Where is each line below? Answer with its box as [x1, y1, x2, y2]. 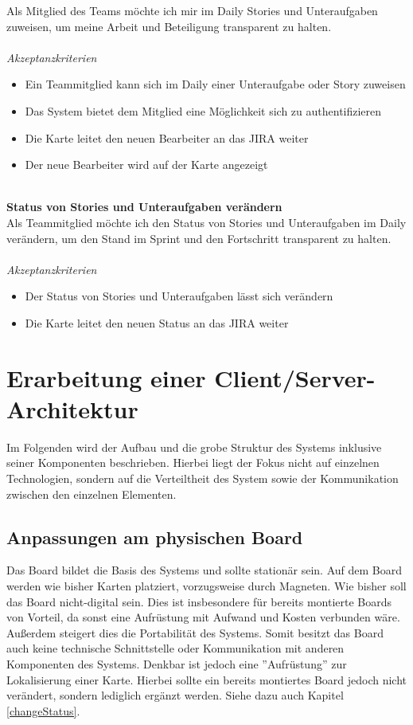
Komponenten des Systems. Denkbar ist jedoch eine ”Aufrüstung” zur [6, 655, 347, 672]
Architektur [6, 392, 138, 425]
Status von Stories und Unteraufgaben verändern [6, 198, 282, 215]
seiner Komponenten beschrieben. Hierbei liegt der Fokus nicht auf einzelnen [6, 454, 380, 471]
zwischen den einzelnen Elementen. [6, 485, 177, 502]
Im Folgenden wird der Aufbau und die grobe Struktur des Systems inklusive [6, 438, 382, 455]
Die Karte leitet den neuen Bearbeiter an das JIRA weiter [25, 129, 309, 146]
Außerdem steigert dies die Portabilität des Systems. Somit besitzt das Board [6, 624, 384, 641]
